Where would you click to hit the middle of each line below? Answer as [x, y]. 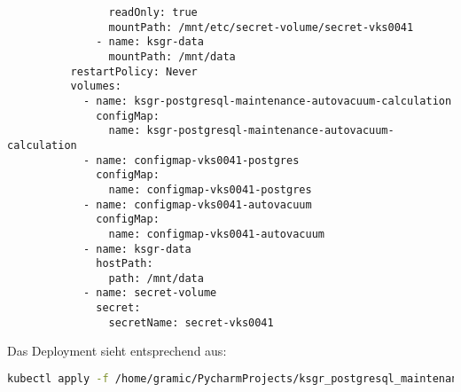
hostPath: [125, 264]
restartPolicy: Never [134, 71]
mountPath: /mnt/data [172, 56]
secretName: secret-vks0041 [191, 322]
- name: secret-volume [150, 293]
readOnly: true [153, 12]
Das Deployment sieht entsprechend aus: [117, 351]
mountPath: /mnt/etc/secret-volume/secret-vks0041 [261, 27]
